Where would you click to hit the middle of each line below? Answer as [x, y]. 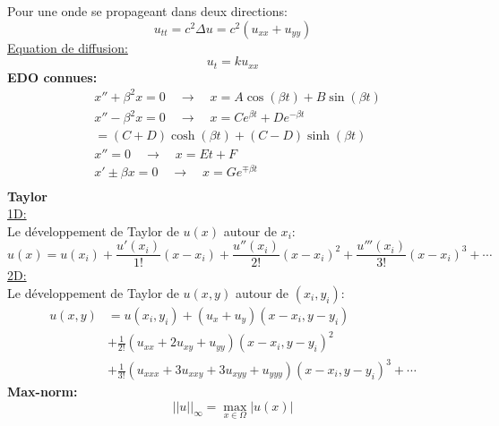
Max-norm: [43, 392]
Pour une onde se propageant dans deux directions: [147, 11]
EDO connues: [52, 77]
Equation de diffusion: [68, 47]
